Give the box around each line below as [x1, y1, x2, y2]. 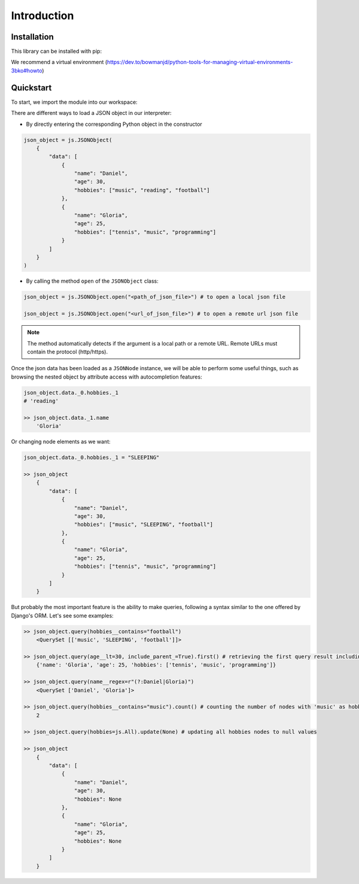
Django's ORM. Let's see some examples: [11, 611, 114, 619]
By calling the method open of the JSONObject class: [26, 277, 159, 284]
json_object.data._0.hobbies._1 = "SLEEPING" [23, 454, 160, 461]
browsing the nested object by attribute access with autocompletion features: [11, 373, 203, 380]
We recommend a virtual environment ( [11, 59, 108, 66]
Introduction [11, 9, 74, 22]
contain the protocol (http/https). [27, 348, 108, 355]
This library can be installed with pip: [11, 48, 102, 55]
